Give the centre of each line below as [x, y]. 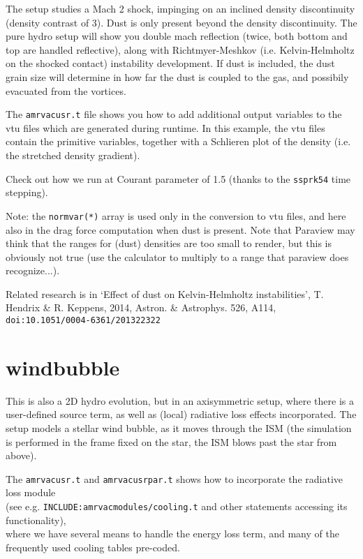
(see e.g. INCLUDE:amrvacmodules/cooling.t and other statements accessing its [177, 506]
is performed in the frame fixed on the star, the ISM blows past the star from [171, 441]
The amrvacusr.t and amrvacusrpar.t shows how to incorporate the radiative [174, 478]
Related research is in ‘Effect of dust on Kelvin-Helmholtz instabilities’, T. [165, 293]
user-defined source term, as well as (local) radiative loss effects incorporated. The [181, 414]
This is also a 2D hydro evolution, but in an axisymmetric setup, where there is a [180, 400]
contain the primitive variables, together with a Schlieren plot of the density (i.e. [178, 141]
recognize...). [33, 270]
